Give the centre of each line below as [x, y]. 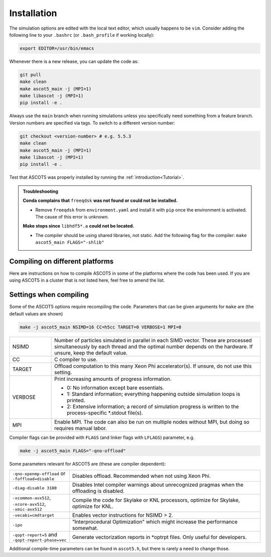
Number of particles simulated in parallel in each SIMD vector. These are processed [153, 340]
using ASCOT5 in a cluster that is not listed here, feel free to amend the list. [87, 280]
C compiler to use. [76, 359]
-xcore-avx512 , [29, 504]
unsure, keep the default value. [91, 353]
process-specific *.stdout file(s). [105, 413]
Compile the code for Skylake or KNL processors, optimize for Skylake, [156, 500]
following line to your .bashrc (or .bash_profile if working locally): [82, 35]
